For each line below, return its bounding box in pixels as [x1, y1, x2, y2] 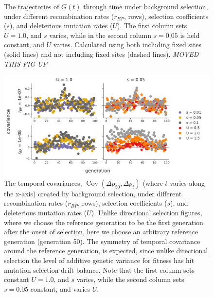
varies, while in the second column [49, 30, 151, 40]
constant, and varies [30, 283, 90, 294]
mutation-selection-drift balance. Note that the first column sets [4, 264, 195, 275]
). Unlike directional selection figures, [91, 207, 202, 217]
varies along [170, 177, 205, 188]
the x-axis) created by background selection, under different [4, 188, 182, 198]
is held [180, 30, 200, 40]
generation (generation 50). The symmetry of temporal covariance [4, 236, 200, 246]
